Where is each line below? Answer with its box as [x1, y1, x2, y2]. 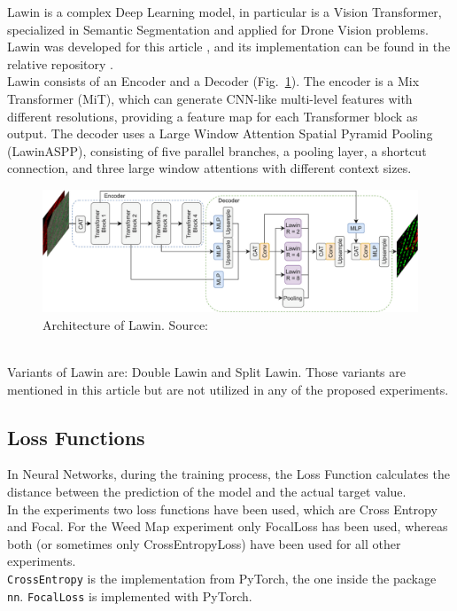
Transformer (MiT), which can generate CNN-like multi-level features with [7, 89, 413, 107]
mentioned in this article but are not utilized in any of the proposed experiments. [7, 380, 449, 398]
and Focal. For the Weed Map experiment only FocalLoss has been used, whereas [7, 517, 448, 536]
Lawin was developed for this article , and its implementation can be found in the [7, 37, 451, 56]
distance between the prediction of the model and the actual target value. [7, 482, 407, 500]
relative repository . [7, 54, 113, 73]
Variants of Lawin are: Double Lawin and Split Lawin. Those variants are [7, 363, 406, 381]
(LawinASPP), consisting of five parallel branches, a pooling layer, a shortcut [7, 141, 427, 160]
